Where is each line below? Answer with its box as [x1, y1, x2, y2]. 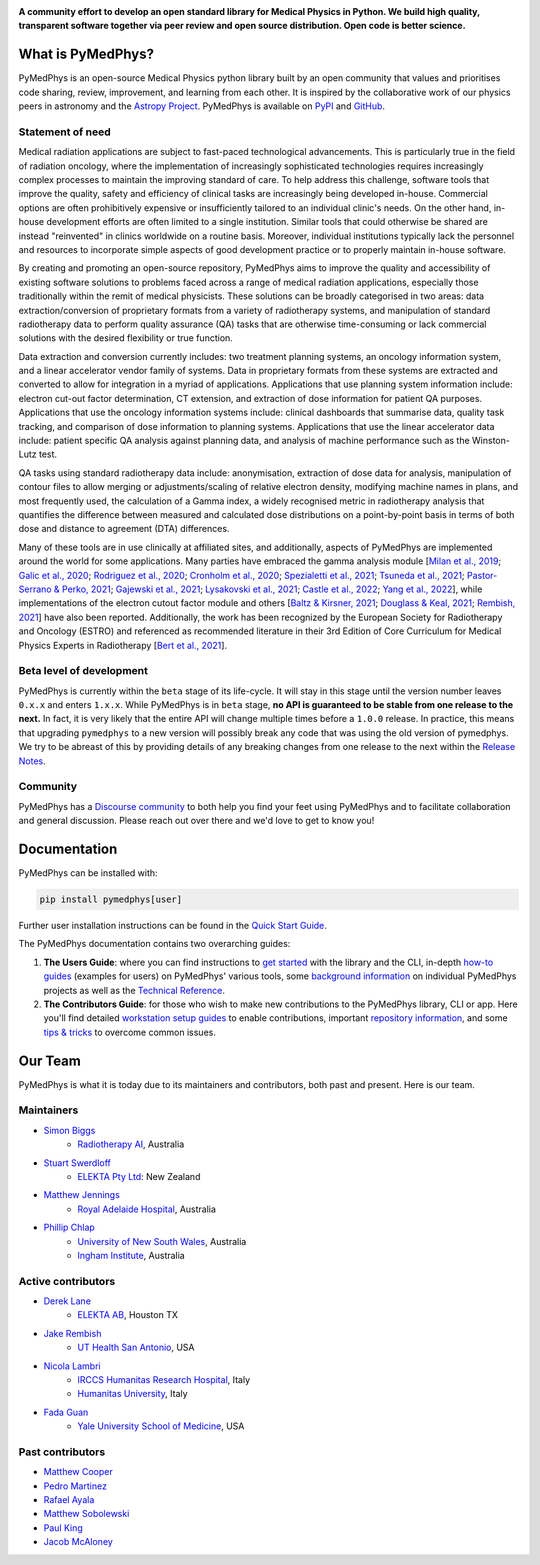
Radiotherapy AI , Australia [77, 1138, 185, 1150]
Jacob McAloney [43, 1536, 114, 1548]
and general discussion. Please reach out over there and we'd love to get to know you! [18, 815, 375, 827]
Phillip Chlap [43, 1221, 95, 1234]
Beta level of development [18, 664, 149, 678]
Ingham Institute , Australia [77, 1249, 185, 1261]
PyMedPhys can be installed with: [18, 867, 159, 879]
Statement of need [18, 125, 111, 139]
